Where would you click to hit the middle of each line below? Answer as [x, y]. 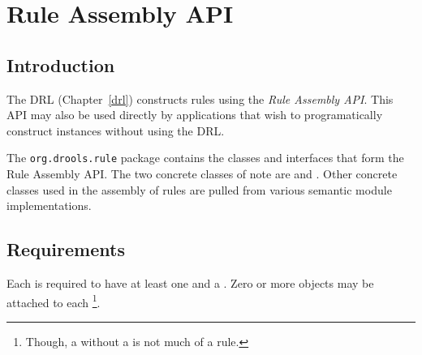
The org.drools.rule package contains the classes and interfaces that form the [205, 158]
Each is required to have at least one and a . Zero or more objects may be [190, 283]
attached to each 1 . [54, 301]
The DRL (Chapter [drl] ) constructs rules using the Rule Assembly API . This [200, 98]
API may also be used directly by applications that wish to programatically [195, 115]
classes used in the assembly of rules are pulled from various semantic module [199, 189]
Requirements [66, 249]
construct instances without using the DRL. [116, 130]
